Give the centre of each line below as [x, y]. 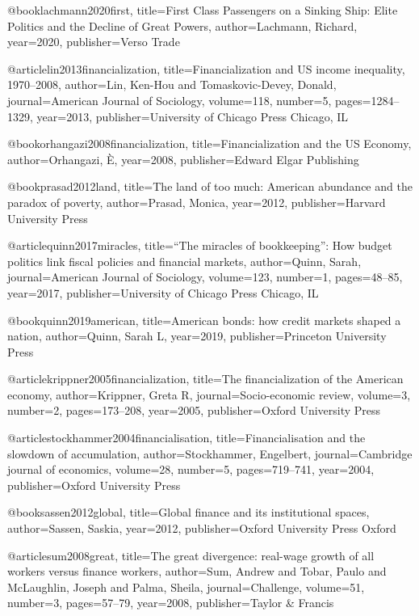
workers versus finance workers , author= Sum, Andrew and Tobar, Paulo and [197, 571]
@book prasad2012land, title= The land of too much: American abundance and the [210, 186]
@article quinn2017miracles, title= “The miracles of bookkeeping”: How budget [200, 245]
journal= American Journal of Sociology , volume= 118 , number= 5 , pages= [189, 100]
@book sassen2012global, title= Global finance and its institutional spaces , [189, 512]
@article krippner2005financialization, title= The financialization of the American [205, 379]
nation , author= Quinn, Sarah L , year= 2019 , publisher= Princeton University [197, 336]
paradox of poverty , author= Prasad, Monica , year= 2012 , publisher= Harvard [197, 202]
